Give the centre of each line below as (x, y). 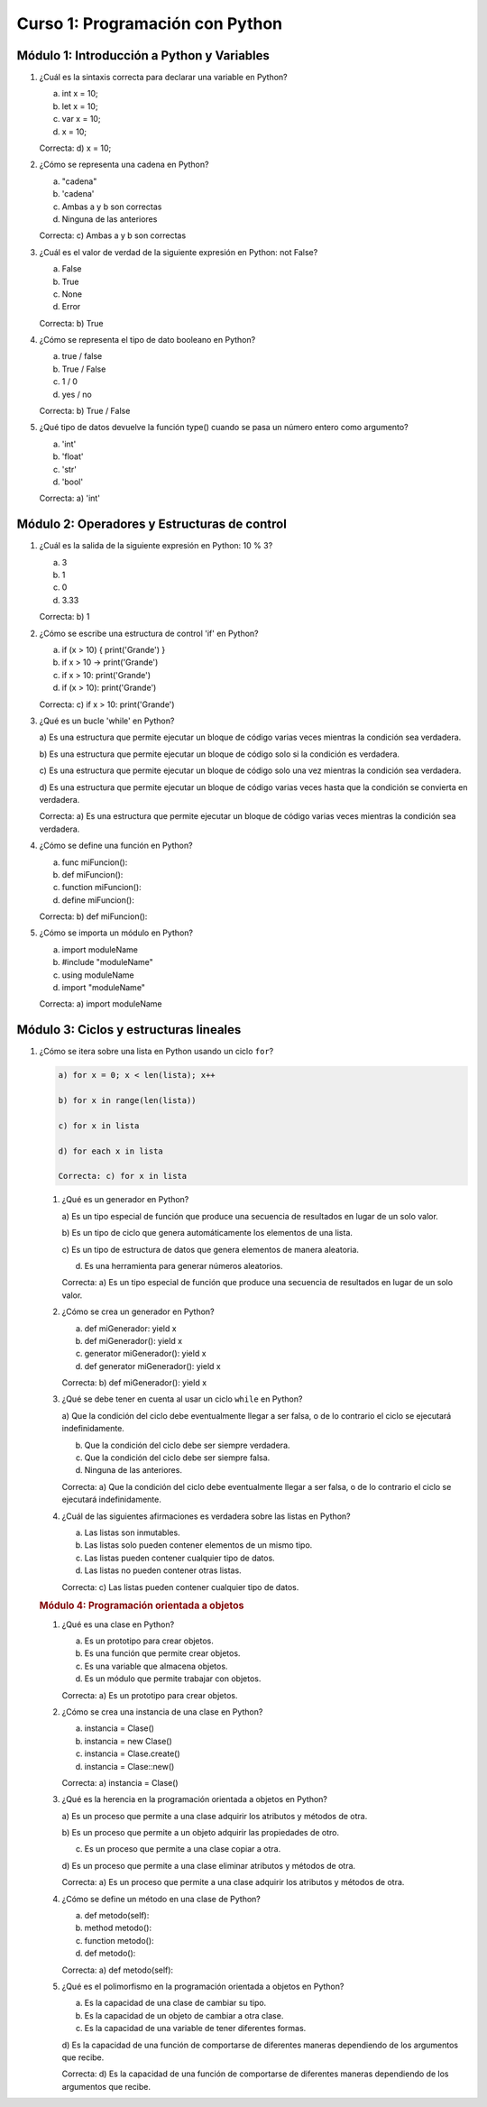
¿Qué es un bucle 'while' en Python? (107, 721)
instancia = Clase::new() (129, 1766)
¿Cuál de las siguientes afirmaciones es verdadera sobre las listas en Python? (206, 1516)
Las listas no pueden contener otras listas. (163, 1570)
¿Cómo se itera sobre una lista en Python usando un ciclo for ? (156, 1052)
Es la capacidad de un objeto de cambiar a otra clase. (184, 2015)
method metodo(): (118, 1928)
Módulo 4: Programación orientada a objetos (142, 1606)
